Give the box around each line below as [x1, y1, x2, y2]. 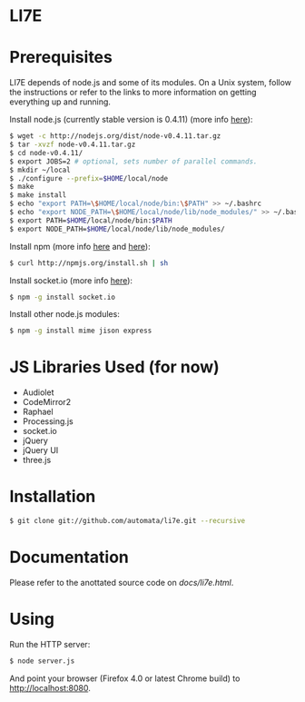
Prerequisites [9, 47, 113, 68]
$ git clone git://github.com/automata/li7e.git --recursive [9, 517, 246, 526]
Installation [9, 487, 96, 507]
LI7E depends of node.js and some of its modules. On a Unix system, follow [9, 77, 292, 88]
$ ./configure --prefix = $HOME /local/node [9, 173, 169, 183]
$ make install [9, 191, 67, 200]
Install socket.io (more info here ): [9, 274, 133, 286]
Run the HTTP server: [9, 638, 91, 649]
